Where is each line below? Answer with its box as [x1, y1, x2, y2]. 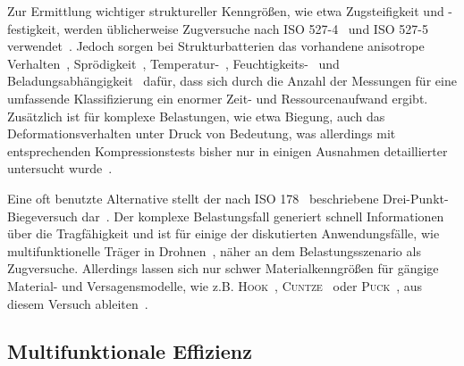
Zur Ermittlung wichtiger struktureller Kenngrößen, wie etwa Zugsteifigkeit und [7, 2, 444, 20]
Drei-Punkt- [383, 188, 449, 207]
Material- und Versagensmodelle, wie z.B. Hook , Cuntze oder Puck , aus [7, 276, 423, 295]
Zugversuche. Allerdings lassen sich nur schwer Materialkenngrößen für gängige [7, 259, 439, 278]
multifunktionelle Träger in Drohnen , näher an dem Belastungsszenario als [7, 241, 421, 260]
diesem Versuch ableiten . [7, 294, 148, 312]
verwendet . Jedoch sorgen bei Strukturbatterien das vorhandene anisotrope [7, 37, 425, 55]
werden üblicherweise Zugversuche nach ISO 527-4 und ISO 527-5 [63, 19, 428, 37]
